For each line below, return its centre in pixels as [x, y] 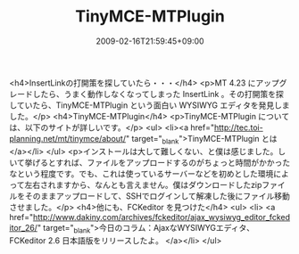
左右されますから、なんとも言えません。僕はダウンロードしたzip [143, 184]
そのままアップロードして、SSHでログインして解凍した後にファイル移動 [157, 196]
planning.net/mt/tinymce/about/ [68, 138]
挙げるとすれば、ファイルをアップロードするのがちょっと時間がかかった [158, 162]
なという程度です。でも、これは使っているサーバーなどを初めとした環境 [141, 173]
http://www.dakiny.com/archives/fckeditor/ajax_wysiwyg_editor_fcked [161, 217]
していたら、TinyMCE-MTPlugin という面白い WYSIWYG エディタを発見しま [149, 105]
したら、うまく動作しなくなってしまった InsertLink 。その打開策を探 [158, 94]
